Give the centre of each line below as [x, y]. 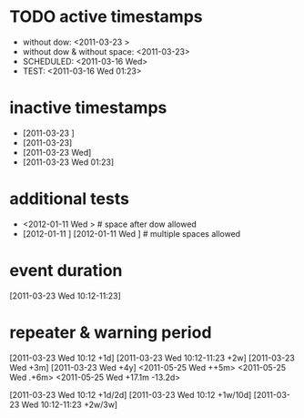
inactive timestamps [88, 108]
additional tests [70, 199]
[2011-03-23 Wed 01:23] [68, 162]
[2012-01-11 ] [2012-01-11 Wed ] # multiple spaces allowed [132, 233]
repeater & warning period [111, 332]
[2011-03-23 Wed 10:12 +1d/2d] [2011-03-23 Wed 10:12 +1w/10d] [131, 394]
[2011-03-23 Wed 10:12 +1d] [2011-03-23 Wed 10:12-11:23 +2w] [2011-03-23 [152, 358]
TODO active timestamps [106, 17]
